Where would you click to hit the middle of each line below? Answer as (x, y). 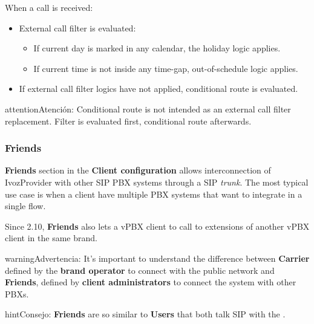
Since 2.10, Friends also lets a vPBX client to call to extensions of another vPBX (157, 226)
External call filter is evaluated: (77, 28)
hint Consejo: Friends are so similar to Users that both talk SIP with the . (145, 314)
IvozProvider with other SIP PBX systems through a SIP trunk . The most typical (157, 182)
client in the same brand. (51, 238)
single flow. (25, 206)
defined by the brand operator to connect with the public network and (140, 270)
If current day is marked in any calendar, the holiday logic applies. (157, 48)
